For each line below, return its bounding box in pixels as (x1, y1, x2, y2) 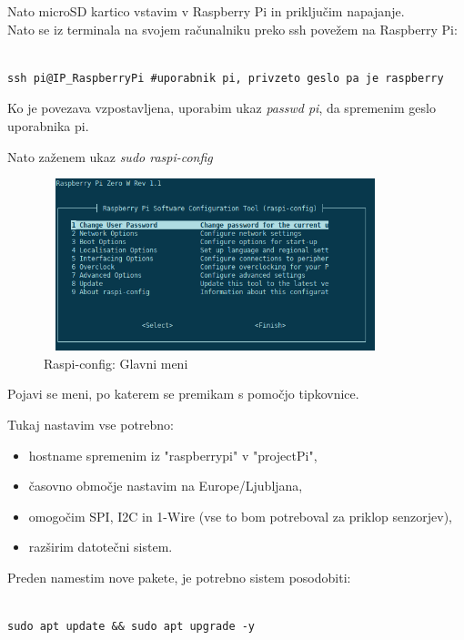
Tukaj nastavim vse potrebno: (7, 414, 174, 433)
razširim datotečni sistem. (28, 537, 173, 556)
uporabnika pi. (7, 116, 89, 135)
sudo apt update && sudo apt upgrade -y (7, 620, 256, 634)
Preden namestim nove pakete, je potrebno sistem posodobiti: (7, 567, 351, 586)
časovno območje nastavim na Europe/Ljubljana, (28, 476, 303, 495)
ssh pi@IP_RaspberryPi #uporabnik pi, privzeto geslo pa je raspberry (7, 71, 444, 85)
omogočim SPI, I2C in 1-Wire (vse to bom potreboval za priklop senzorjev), (28, 506, 453, 525)
